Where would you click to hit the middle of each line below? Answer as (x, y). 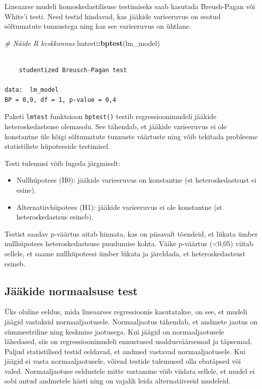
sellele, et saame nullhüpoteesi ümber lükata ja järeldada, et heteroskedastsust (125, 253)
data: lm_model (32, 90)
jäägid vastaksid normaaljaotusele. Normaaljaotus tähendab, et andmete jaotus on (131, 321)
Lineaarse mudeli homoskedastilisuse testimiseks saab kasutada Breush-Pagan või (130, 6)
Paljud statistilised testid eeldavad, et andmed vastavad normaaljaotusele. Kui (125, 351)
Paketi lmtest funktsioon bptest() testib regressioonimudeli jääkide (111, 116)
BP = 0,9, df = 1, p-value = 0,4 (60, 100)
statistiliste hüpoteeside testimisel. (57, 146)
